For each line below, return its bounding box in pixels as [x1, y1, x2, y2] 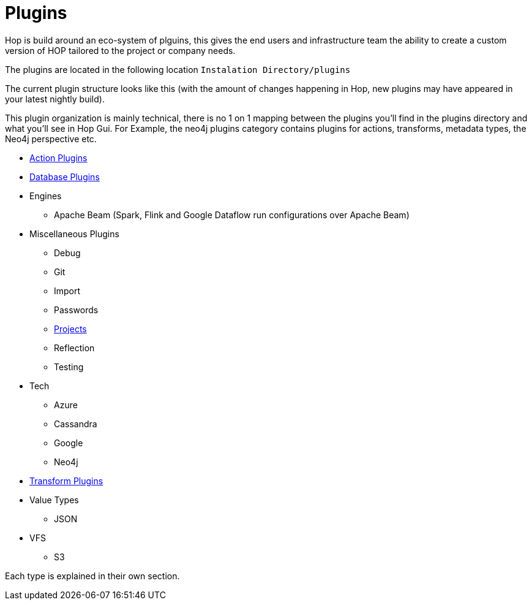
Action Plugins [29, 152, 88, 163]
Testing [54, 361, 84, 372]
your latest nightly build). [5, 93, 105, 104]
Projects [54, 323, 87, 334]
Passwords [54, 304, 99, 315]
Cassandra [54, 418, 97, 429]
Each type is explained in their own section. [5, 570, 180, 581]
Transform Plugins [29, 475, 103, 486]
